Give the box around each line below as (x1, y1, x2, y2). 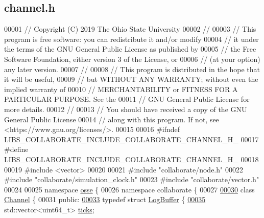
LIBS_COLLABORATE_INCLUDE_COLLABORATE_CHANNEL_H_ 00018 (4, 154, 259, 164)
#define (4, 144, 29, 155)
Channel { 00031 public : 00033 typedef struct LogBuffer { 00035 (4, 194, 206, 205)
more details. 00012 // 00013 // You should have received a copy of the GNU (4, 103, 247, 114)
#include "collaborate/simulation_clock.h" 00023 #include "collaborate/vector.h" (4, 174, 259, 185)
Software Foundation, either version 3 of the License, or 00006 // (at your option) (4, 53, 260, 64)
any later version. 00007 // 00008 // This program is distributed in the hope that (4, 63, 260, 74)
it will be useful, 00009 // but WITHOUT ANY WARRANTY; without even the (4, 74, 258, 84)
